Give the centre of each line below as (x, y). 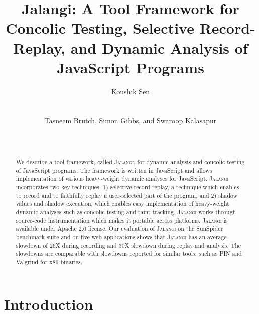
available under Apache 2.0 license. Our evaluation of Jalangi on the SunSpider (119, 228)
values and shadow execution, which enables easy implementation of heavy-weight (122, 203)
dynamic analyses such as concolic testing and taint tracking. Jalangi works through (126, 211)
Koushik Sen (131, 91)
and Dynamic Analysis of (159, 47)
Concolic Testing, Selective (100, 28)
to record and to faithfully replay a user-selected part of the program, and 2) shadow (127, 195)
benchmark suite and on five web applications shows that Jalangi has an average (121, 237)
